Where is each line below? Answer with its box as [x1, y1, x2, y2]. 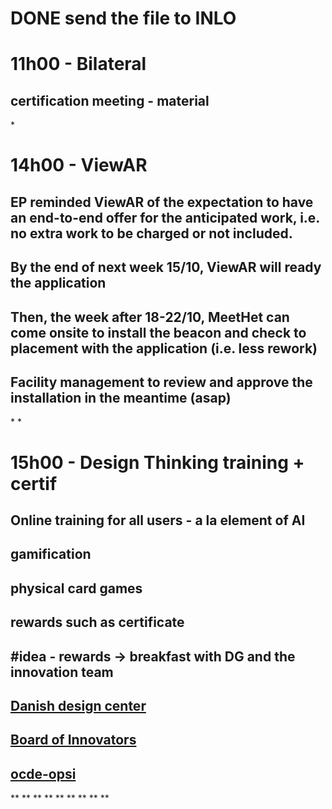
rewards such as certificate [10, 614, 185, 631]
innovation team [10, 663, 114, 681]
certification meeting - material [10, 92, 210, 109]
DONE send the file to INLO [10, 7, 237, 30]
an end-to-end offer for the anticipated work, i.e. [10, 209, 320, 226]
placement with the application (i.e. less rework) [10, 340, 318, 357]
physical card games [10, 580, 143, 597]
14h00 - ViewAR [10, 154, 148, 177]
